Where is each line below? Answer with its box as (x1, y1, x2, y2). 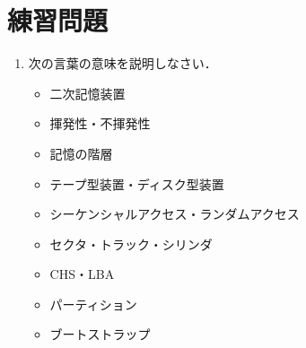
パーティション (49, 294, 137, 313)
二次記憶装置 (49, 83, 126, 102)
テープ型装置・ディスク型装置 (49, 174, 224, 193)
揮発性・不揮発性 (49, 114, 151, 133)
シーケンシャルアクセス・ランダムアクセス (49, 204, 300, 223)
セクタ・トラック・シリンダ (49, 234, 213, 253)
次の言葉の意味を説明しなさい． (28, 54, 217, 73)
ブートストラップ (49, 325, 151, 344)
